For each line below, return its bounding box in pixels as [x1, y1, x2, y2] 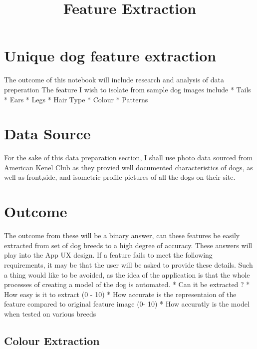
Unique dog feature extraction [4, 45, 217, 66]
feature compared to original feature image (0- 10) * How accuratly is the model [4, 299, 250, 309]
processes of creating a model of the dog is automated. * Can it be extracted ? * [4, 279, 250, 290]
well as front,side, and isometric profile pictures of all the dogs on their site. [4, 172, 236, 182]
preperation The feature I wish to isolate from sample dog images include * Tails [4, 84, 251, 94]
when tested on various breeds [4, 308, 96, 319]
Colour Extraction [4, 333, 100, 348]
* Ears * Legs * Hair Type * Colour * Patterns [4, 94, 148, 104]
